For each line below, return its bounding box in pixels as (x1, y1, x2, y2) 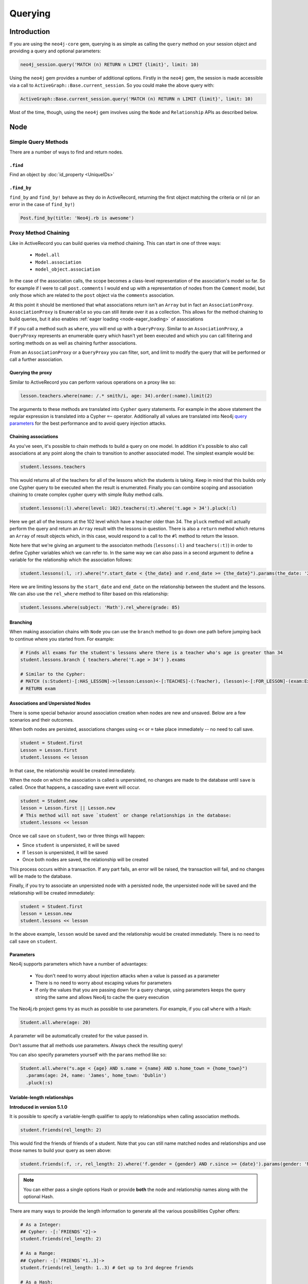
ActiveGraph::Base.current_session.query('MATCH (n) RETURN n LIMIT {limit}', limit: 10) (20, 96, 254, 102)
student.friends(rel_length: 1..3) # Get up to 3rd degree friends (20, 1264, 194, 1271)
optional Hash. (23, 1194, 54, 1200)
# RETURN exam (20, 686, 56, 691)
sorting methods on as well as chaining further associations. (9, 339, 137, 346)
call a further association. (9, 356, 64, 363)
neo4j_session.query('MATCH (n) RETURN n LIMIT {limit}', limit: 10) (20, 62, 199, 68)
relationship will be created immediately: (9, 890, 95, 896)
